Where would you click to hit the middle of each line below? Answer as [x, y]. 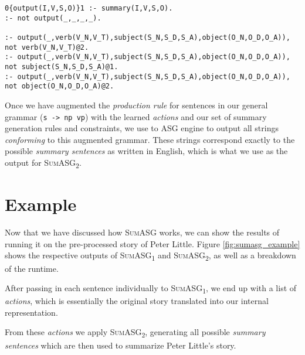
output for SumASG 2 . [43, 163]
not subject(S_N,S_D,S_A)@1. [62, 66]
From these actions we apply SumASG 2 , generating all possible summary [135, 333]
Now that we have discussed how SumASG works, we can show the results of [142, 232]
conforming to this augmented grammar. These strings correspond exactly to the [150, 139]
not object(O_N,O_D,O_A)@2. [60, 86]
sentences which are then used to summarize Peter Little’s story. [121, 345]
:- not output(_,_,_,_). [53, 18]
